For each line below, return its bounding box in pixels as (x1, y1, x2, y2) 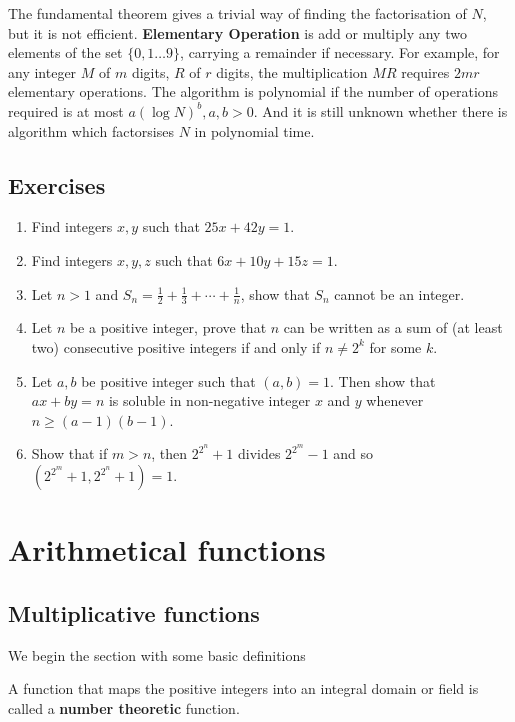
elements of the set (8, 42, 123, 63)
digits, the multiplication (216, 61, 368, 82)
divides (237, 443, 281, 464)
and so (333, 443, 374, 464)
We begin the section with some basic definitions (8, 644, 306, 665)
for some (369, 336, 422, 357)
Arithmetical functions (8, 529, 326, 570)
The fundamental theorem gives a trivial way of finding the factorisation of (8, 3, 467, 23)
